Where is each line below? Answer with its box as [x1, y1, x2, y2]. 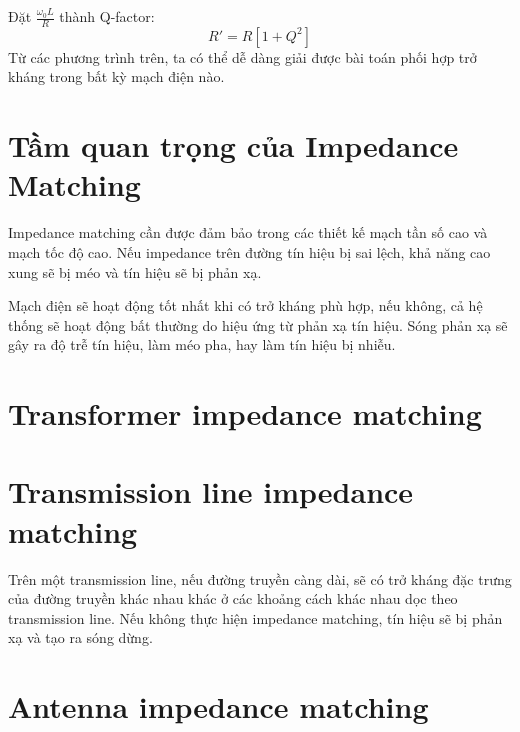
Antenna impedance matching [8, 686, 429, 727]
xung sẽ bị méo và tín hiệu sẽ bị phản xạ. [8, 261, 262, 282]
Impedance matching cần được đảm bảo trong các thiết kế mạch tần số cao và [8, 222, 488, 243]
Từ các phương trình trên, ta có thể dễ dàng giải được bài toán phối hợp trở [8, 46, 477, 67]
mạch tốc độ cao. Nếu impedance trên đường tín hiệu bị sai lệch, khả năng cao [8, 241, 491, 262]
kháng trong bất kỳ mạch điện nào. [8, 66, 225, 87]
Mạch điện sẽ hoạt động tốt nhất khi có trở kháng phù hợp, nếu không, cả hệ [8, 295, 483, 316]
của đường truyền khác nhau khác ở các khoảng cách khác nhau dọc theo [8, 588, 458, 609]
